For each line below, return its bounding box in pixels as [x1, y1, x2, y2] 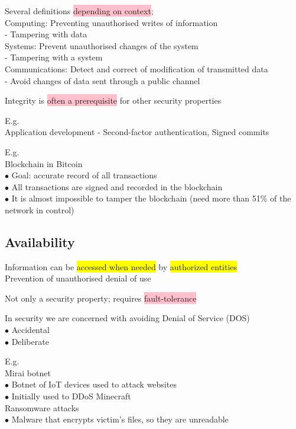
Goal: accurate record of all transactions [11, 169, 157, 181]
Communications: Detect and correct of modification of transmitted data [5, 62, 268, 75]
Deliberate [11, 335, 49, 347]
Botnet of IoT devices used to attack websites [11, 378, 177, 390]
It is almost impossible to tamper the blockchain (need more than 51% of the [11, 192, 291, 204]
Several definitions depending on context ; [5, 5, 154, 17]
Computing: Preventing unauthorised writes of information [5, 16, 218, 28]
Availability [5, 232, 75, 251]
